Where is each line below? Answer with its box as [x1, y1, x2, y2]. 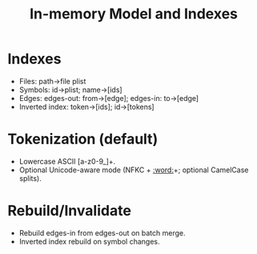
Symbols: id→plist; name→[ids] [18, 85, 122, 95]
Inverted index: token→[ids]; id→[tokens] [18, 102, 155, 111]
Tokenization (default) [7, 130, 159, 148]
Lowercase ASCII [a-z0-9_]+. [18, 156, 116, 166]
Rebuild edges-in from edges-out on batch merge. [18, 228, 186, 237]
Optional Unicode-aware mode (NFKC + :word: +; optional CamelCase [18, 165, 249, 175]
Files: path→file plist [18, 76, 86, 86]
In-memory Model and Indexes [30, 5, 238, 23]
